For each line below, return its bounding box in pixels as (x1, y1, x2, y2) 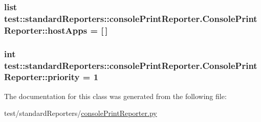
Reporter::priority (4, 70, 80, 83)
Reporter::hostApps (4, 23, 88, 36)
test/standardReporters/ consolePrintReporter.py (4, 108, 157, 118)
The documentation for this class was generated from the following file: (4, 90, 227, 101)
